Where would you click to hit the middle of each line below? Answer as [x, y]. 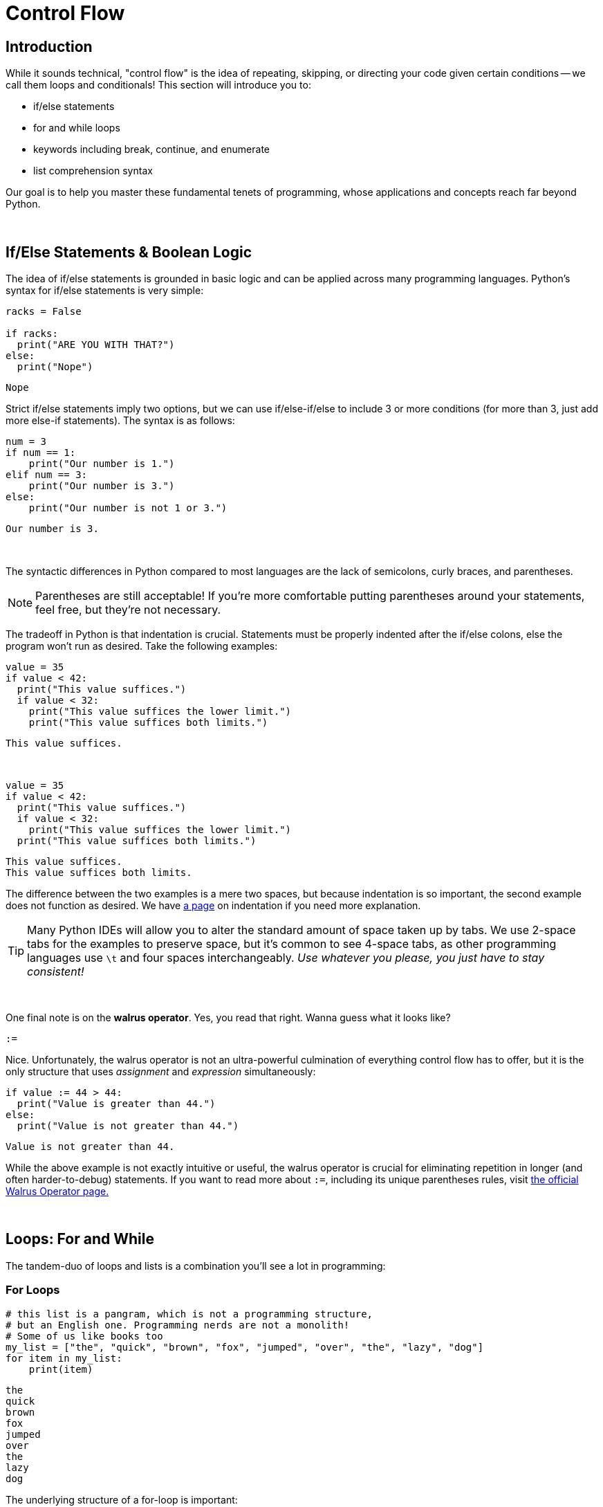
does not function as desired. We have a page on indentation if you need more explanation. [213, 906]
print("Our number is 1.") [102, 464]
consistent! [56, 972]
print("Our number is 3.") [102, 486]
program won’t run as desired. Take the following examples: [142, 646]
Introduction [49, 46]
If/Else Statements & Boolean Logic [129, 252]
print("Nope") [55, 367]
